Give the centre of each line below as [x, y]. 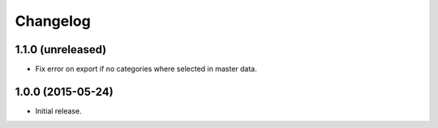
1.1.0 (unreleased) [61, 50]
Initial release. [58, 111]
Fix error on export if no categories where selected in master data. [146, 69]
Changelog [53, 21]
